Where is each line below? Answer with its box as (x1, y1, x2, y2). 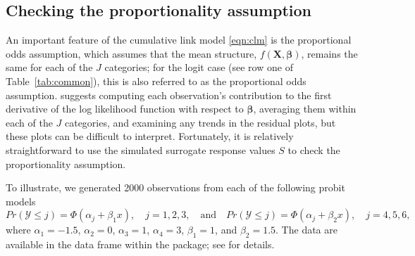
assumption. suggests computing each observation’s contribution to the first (6, 87, 332, 102)
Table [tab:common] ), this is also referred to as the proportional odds (6, 73, 306, 88)
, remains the (301, 46, 358, 60)
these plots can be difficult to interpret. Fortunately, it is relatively (6, 129, 294, 143)
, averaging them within (253, 101, 357, 116)
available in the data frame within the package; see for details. (6, 237, 275, 252)
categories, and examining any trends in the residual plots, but (64, 115, 336, 129)
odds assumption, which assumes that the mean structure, (6, 46, 257, 60)
